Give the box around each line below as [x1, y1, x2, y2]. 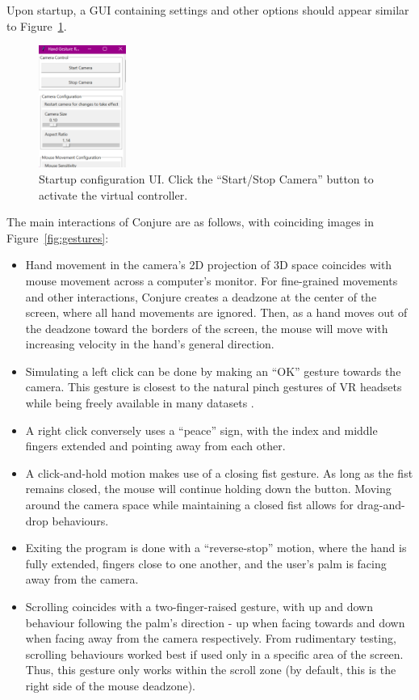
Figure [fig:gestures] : [6, 229, 109, 246]
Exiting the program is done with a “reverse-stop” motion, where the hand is [25, 539, 407, 556]
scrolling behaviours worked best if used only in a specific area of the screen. [25, 645, 404, 662]
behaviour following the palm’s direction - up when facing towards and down [25, 614, 405, 630]
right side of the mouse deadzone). [25, 677, 195, 694]
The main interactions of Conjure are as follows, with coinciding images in [6, 213, 375, 230]
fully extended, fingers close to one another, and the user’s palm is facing [25, 555, 387, 571]
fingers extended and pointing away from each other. [25, 437, 286, 454]
